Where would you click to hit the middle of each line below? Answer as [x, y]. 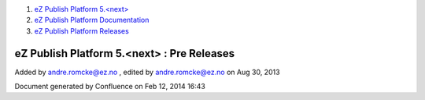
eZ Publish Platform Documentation [92, 20]
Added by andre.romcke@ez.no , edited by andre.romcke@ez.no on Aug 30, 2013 [147, 72]
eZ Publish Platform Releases [81, 30]
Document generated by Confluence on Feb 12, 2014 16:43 [110, 87]
